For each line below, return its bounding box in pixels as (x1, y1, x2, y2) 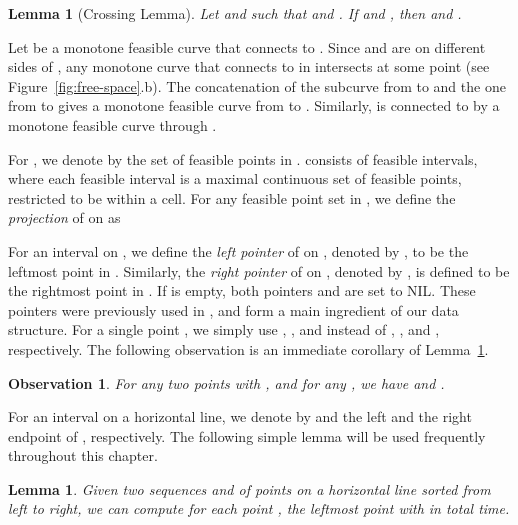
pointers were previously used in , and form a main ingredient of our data (8, 299, 459, 320)
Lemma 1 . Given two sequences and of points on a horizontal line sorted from (8, 478, 491, 499)
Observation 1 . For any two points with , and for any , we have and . (8, 372, 445, 393)
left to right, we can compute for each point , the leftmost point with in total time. (8, 498, 510, 519)
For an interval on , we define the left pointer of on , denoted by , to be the (8, 240, 469, 261)
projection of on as (8, 207, 121, 228)
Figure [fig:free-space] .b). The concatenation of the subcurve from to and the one (8, 75, 506, 96)
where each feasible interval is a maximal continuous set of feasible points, (8, 168, 462, 189)
